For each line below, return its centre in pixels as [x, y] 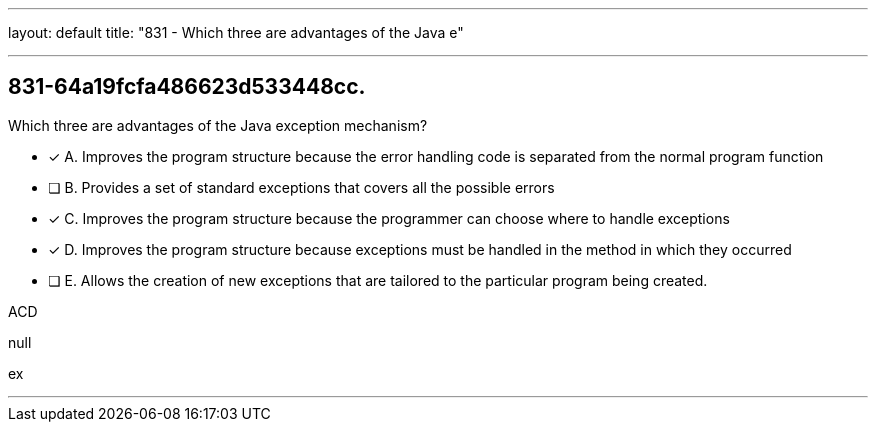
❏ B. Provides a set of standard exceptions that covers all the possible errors [301, 187]
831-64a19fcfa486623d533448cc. [187, 87]
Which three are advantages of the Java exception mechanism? [218, 125]
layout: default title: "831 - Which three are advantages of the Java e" [236, 32]
